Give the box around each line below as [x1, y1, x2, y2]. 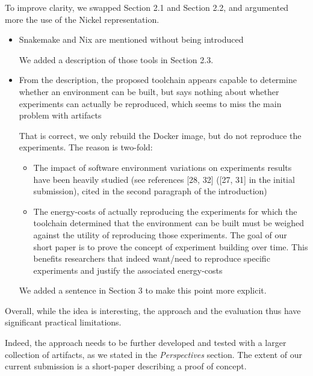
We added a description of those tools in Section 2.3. [19, 53, 214, 66]
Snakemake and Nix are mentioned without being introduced [19, 33, 244, 46]
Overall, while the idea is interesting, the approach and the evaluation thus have [5, 304, 301, 316]
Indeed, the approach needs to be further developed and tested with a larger [5, 336, 287, 349]
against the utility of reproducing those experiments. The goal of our [33, 228, 287, 241]
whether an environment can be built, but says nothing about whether [19, 85, 279, 97]
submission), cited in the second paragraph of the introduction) [33, 185, 267, 197]
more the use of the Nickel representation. [5, 13, 160, 25]
